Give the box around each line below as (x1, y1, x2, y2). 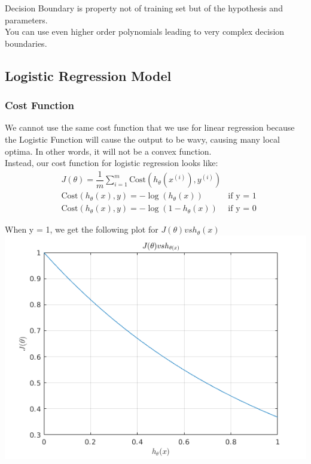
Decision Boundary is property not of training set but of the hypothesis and (5, 2, 283, 14)
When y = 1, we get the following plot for (5, 223, 158, 236)
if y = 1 (228, 192, 257, 201)
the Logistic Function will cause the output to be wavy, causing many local (5, 132, 280, 145)
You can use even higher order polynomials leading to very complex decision (5, 25, 285, 38)
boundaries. (5, 37, 47, 49)
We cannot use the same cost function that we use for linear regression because (5, 121, 295, 134)
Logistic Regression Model (5, 66, 172, 85)
